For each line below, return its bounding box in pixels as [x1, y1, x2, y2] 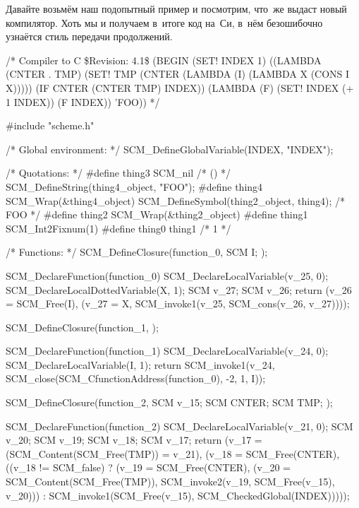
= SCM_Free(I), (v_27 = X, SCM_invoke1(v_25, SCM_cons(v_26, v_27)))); [6, 296, 350, 311]
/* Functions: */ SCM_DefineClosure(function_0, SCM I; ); [6, 244, 268, 259]
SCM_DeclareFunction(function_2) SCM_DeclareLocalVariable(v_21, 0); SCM [6, 418, 353, 433]
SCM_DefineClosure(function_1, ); [6, 319, 159, 334]
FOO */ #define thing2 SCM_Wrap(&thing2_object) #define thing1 [6, 207, 308, 222]
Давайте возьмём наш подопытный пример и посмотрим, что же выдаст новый [6, 1, 347, 16]
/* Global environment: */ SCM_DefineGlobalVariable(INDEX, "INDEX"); [6, 141, 334, 156]
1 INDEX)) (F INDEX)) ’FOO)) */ [6, 94, 160, 109]
